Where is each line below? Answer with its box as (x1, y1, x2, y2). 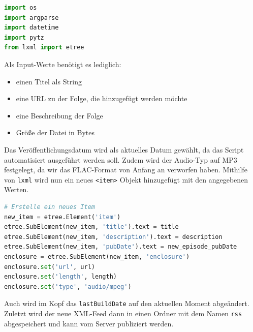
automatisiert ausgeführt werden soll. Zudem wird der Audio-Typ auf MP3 (4, 154, 237, 165)
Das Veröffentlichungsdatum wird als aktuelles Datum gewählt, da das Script (4, 144, 244, 155)
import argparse (4, 14, 59, 21)
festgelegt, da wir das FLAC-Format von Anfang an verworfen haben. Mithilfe (4, 164, 247, 175)
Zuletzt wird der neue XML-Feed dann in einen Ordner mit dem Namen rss (4, 308, 242, 318)
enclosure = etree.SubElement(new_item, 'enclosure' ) (4, 253, 190, 260)
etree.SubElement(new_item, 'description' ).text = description (4, 233, 223, 240)
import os (4, 4, 37, 11)
